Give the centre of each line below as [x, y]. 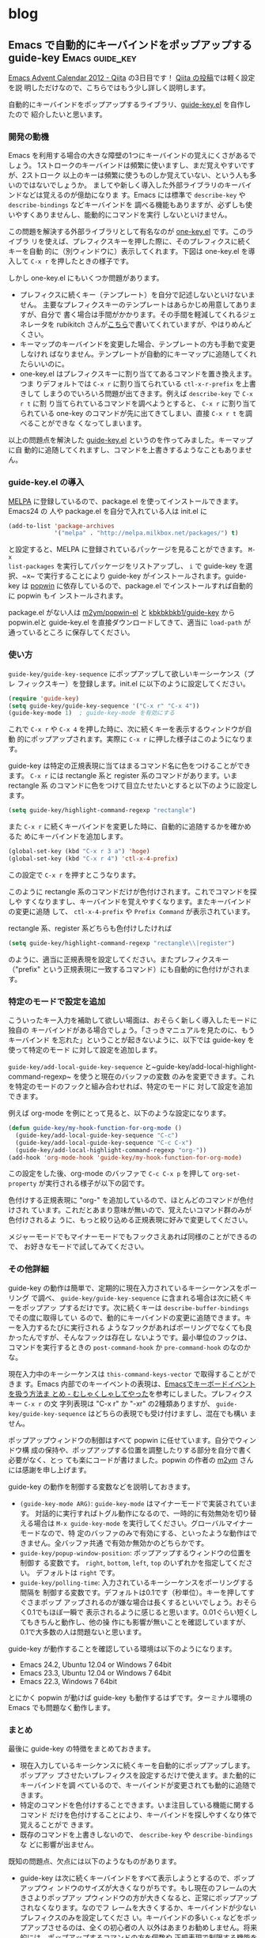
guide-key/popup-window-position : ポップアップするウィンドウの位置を [135, 1553]
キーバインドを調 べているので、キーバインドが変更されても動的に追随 [134, 1785]
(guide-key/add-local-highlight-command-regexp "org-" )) [111, 1150]
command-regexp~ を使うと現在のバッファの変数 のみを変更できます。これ [131, 1077]
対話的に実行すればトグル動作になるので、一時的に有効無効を [135, 1513]
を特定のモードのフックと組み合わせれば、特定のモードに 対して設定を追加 [131, 1086]
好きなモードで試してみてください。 [89, 1247]
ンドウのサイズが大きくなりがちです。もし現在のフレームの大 [157, 1888]
